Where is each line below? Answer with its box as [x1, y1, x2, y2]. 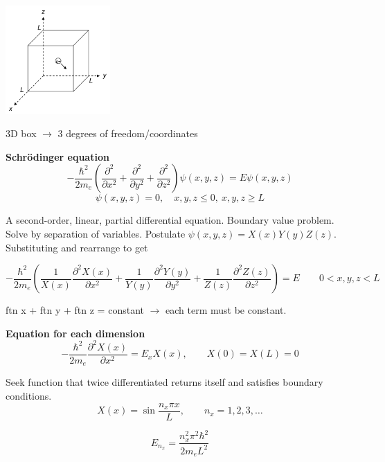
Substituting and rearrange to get [6, 240, 148, 254]
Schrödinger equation [6, 149, 109, 163]
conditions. [6, 388, 52, 402]
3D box [6, 126, 37, 141]
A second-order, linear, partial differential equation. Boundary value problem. [6, 213, 334, 227]
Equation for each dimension [6, 326, 145, 340]
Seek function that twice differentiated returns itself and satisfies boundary [6, 375, 323, 389]
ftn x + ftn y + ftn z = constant [6, 303, 144, 317]
